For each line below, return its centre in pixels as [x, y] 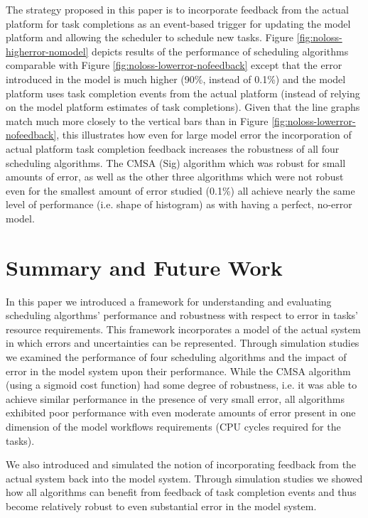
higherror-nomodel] [47, 51]
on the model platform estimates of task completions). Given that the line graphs [183, 107]
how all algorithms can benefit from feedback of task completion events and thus [181, 492]
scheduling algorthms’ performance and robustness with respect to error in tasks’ [182, 315]
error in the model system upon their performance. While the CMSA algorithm [178, 371]
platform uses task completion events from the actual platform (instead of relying [183, 93]
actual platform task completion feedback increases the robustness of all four [173, 148]
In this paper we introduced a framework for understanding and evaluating [169, 301]
